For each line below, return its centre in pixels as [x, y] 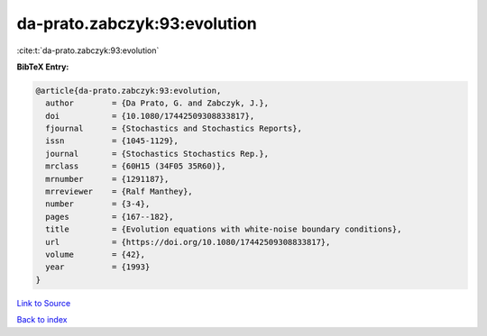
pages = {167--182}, [110, 217]
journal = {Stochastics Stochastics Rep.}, [157, 154]
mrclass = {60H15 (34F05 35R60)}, [136, 166]
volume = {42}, [96, 254]
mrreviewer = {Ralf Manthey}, [119, 192]
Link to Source [44, 303]
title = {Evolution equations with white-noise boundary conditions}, [224, 229]
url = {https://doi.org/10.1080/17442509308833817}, [188, 242]
